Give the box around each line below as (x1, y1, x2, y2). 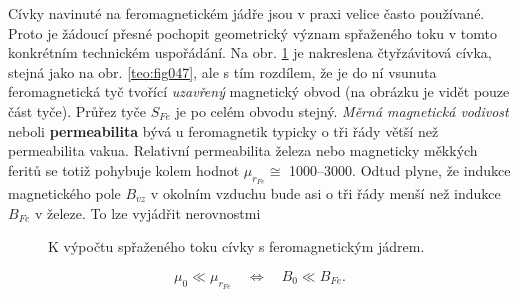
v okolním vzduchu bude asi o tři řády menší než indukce (150, 182, 501, 203)
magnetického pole (8, 182, 121, 203)
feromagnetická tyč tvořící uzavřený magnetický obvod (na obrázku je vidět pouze (8, 81, 510, 102)
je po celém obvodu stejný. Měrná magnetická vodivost (175, 100, 509, 121)
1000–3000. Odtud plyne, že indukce (289, 159, 511, 180)
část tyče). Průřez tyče (8, 100, 146, 121)
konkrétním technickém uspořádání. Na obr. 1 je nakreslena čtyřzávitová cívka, (8, 42, 492, 63)
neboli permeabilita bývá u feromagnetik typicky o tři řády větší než (8, 120, 439, 141)
